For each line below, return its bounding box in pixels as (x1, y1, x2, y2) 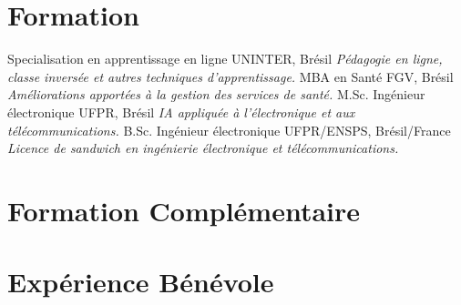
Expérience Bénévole (7, 263, 274, 300)
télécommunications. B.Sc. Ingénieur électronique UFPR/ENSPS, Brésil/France (7, 120, 451, 139)
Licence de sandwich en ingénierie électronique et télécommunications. (7, 138, 399, 158)
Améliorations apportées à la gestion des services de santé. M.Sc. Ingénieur (7, 85, 425, 104)
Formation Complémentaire (7, 191, 361, 229)
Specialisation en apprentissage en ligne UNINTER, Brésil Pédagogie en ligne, (7, 49, 443, 68)
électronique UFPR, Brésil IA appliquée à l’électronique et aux (7, 102, 355, 121)
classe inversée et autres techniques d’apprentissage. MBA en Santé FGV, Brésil (7, 66, 454, 86)
